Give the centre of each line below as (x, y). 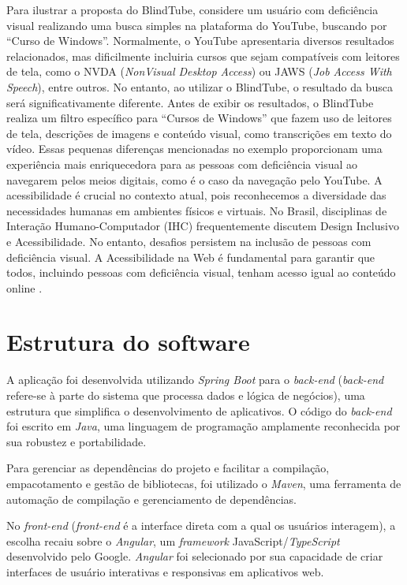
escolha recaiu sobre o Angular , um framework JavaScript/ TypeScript (173, 540)
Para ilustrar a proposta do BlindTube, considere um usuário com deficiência (192, 9)
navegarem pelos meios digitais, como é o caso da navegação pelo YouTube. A (194, 179)
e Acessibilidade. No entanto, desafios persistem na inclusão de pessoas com (189, 241)
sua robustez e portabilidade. (77, 441)
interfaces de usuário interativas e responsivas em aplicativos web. (165, 571)
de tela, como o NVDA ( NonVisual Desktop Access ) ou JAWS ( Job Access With (199, 71)
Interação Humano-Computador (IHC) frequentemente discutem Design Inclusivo (203, 226)
